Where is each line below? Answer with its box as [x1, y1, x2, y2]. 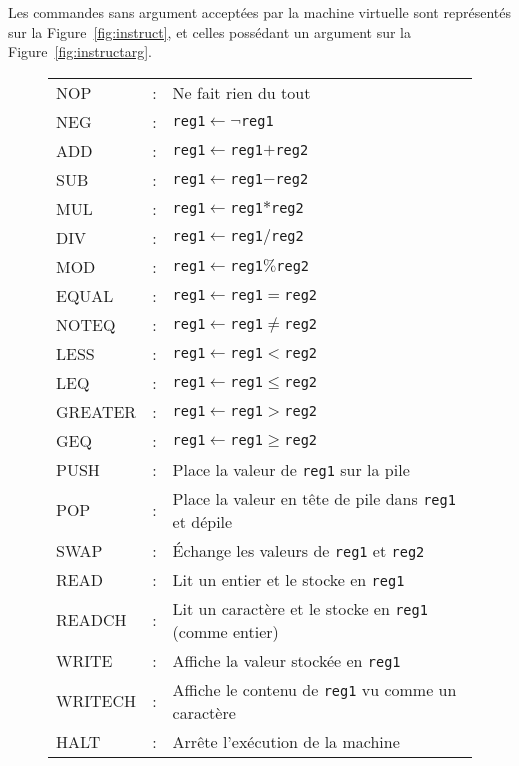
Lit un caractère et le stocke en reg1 [172, 596, 428, 620]
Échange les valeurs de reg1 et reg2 [172, 538, 425, 562]
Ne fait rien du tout [172, 80, 311, 104]
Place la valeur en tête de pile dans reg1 [172, 486, 456, 510]
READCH [56, 608, 127, 632]
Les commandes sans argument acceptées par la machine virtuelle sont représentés [8, 2, 511, 22]
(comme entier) [172, 619, 279, 643]
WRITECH [56, 689, 137, 713]
